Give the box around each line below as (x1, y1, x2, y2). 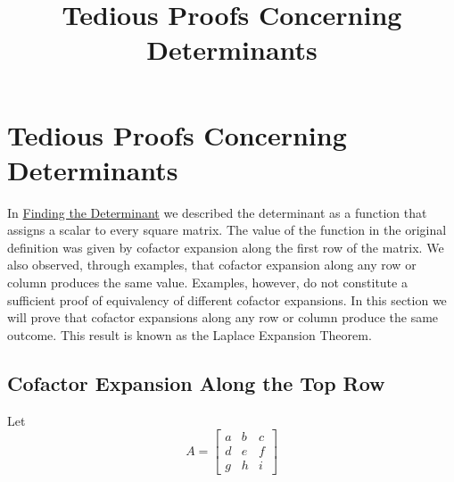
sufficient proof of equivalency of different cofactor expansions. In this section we (7, 290, 447, 309)
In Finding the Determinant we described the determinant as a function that (7, 203, 427, 221)
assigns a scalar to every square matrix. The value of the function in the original (7, 220, 447, 239)
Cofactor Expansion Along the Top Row (7, 369, 385, 396)
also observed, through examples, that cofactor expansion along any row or (7, 255, 417, 274)
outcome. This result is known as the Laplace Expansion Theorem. (7, 325, 372, 344)
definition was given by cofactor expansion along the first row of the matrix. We (7, 237, 444, 256)
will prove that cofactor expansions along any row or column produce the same (7, 308, 439, 327)
